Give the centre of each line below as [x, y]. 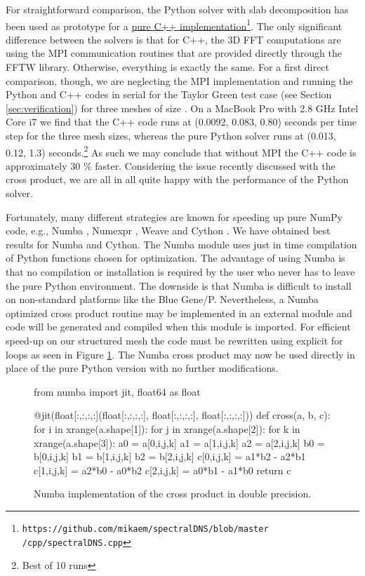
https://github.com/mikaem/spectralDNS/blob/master [145, 529]
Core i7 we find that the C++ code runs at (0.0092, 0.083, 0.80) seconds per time [181, 122]
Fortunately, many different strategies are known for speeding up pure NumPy [174, 216]
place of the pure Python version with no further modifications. [142, 368]
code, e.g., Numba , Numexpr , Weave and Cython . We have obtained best [168, 230]
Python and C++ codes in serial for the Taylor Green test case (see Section [169, 94]
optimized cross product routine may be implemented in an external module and [179, 313]
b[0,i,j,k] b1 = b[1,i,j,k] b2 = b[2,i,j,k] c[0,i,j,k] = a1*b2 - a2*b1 [170, 456]
